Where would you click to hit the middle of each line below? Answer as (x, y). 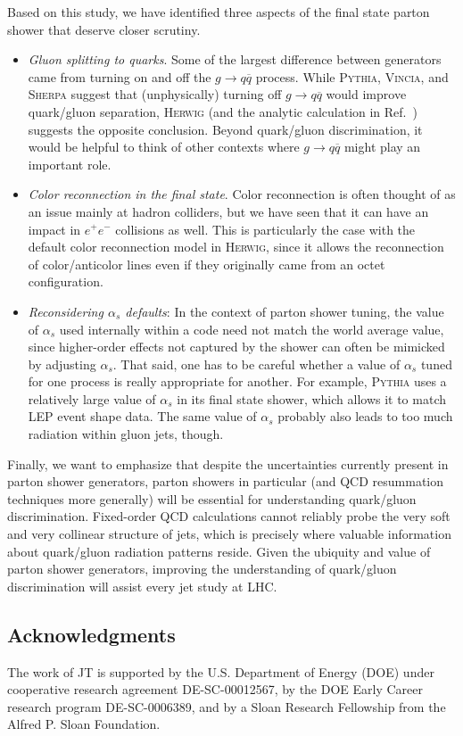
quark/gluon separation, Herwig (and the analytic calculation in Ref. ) (223, 111)
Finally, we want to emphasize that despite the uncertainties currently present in (228, 463)
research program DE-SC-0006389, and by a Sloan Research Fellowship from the (227, 706)
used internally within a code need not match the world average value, (252, 329)
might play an (382, 147)
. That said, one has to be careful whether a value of (256, 364)
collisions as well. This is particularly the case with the (265, 229)
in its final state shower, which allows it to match (311, 398)
